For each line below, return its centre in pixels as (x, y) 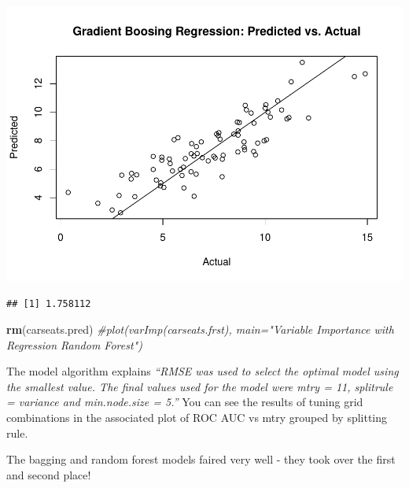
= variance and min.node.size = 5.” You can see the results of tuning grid (185, 402)
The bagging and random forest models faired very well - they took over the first (201, 459)
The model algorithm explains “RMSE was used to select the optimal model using (203, 371)
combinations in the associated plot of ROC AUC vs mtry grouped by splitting (197, 418)
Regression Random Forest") (74, 344)
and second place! (49, 474)
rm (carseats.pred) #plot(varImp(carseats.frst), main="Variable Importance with (200, 329)
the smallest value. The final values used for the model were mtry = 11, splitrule (200, 386)
